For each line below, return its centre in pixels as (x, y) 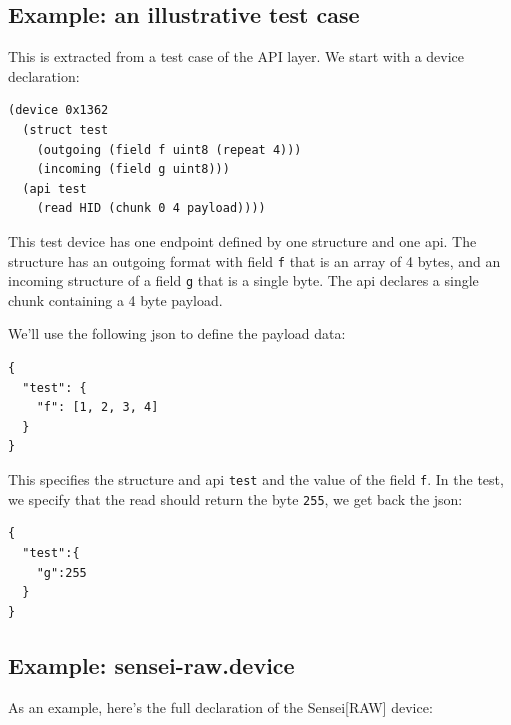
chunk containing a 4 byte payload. (115, 299)
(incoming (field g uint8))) (133, 169)
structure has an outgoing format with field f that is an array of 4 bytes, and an (254, 260)
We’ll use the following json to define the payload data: (177, 333)
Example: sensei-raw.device (151, 664)
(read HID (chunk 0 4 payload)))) (151, 208)
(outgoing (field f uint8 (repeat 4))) (169, 149)
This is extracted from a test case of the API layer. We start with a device (236, 56)
